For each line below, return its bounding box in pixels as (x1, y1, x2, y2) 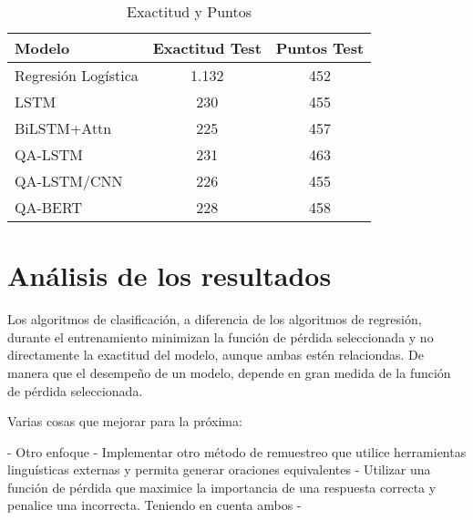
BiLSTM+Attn (15, 117, 112, 138)
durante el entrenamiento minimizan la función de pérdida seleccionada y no (7, 327, 434, 346)
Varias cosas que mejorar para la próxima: (7, 412, 242, 431)
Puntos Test (275, 37, 365, 58)
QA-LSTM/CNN (15, 170, 123, 191)
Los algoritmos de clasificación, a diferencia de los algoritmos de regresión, (7, 310, 422, 329)
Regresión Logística (15, 65, 139, 86)
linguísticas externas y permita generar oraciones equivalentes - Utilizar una (7, 460, 431, 479)
